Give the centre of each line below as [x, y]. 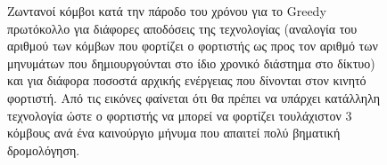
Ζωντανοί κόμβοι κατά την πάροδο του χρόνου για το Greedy [167, 11]
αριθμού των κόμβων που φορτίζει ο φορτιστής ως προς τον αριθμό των [193, 46]
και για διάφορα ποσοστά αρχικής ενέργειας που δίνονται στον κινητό [187, 80]
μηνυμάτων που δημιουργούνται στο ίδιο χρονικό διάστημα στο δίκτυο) [191, 63]
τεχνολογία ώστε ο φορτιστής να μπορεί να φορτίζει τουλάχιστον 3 [180, 115]
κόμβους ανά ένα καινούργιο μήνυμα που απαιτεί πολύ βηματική [174, 133]
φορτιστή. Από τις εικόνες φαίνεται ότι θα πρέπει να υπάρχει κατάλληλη [194, 97]
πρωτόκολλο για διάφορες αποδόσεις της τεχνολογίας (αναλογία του [182, 28]
